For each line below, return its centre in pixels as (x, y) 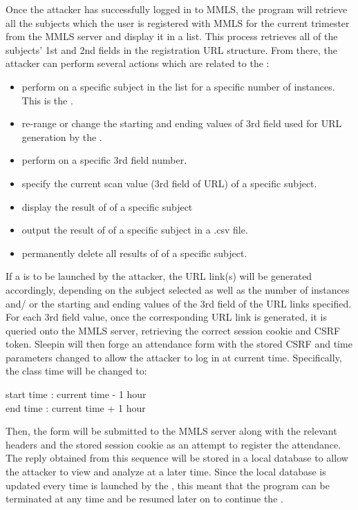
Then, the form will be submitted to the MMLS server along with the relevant (171, 431)
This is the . (47, 100)
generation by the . (62, 136)
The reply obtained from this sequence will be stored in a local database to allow (177, 458)
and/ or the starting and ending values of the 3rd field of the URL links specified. (179, 303)
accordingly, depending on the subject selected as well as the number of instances (178, 289)
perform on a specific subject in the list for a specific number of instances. (178, 86)
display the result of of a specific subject (107, 206)
